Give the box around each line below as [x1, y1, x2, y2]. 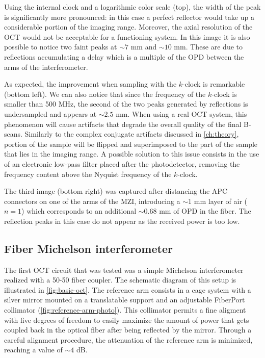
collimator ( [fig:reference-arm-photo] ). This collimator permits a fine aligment [4, 304, 246, 315]
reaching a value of [4, 344, 63, 355]
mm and [130, 41, 157, 52]
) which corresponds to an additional [21, 206, 137, 216]
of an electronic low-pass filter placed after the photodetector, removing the [4, 158, 240, 169]
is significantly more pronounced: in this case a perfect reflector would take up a [4, 11, 254, 22]
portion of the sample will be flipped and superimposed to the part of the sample [4, 138, 258, 149]
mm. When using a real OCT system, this [116, 108, 247, 119]
